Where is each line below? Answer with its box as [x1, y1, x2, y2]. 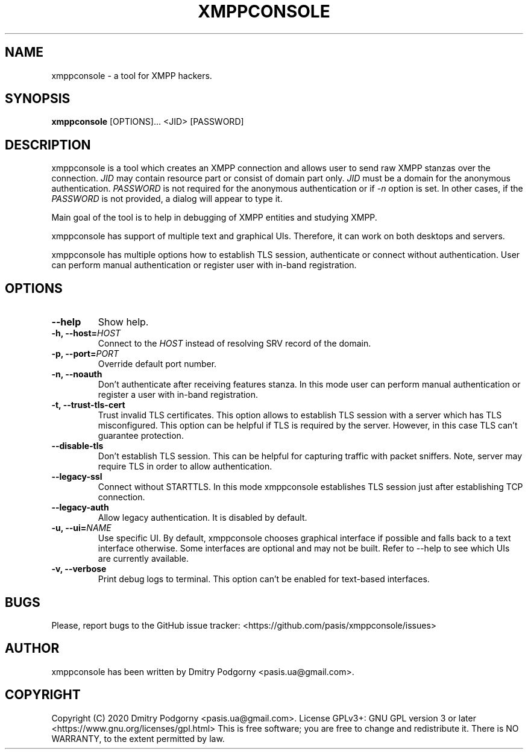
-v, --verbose [51, 564, 107, 574]
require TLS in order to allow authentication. [98, 461, 272, 472]
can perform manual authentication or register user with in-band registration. [51, 260, 357, 271]
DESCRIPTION [5, 137, 91, 152]
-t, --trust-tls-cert [51, 400, 125, 410]
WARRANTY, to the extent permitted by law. [51, 733, 225, 744]
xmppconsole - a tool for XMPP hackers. [51, 70, 212, 81]
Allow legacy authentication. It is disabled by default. [98, 512, 307, 523]
